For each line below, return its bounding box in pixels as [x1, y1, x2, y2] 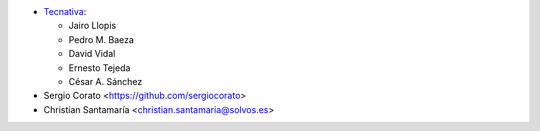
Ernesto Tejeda [68, 61, 131, 74]
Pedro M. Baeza [68, 33, 135, 45]
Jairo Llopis [68, 20, 117, 32]
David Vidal [68, 48, 116, 60]
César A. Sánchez [68, 75, 143, 87]
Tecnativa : [43, 6, 87, 17]
